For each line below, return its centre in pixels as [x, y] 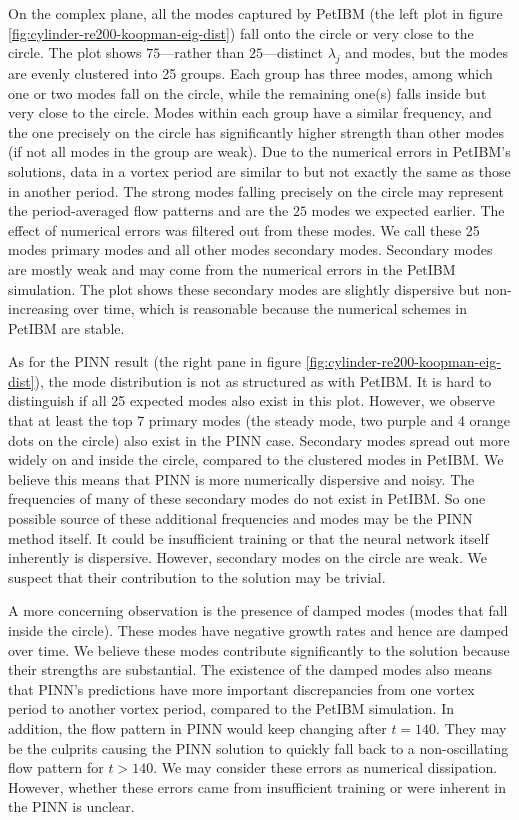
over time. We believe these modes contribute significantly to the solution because [259, 649]
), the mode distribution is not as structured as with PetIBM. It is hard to [263, 380]
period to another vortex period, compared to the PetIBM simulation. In [231, 708]
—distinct [293, 52]
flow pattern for [56, 767]
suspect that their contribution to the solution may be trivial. [197, 576]
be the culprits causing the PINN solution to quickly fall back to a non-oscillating [258, 747]
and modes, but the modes [427, 52]
